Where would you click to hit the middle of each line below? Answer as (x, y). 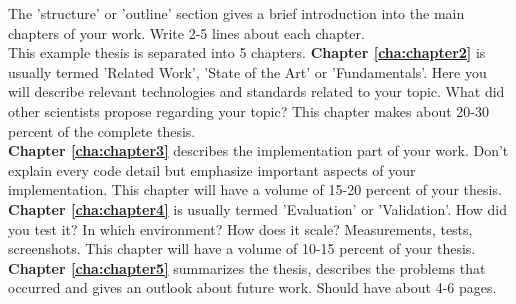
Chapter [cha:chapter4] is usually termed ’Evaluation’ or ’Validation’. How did (258, 208)
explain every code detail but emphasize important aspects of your (212, 169)
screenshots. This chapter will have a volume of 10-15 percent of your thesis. (242, 248)
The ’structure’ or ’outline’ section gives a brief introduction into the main (236, 13)
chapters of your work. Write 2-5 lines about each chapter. (186, 32)
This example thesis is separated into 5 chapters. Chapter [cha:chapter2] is (247, 52)
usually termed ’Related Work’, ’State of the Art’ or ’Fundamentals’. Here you (247, 71)
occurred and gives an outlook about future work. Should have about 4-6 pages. (252, 287)
